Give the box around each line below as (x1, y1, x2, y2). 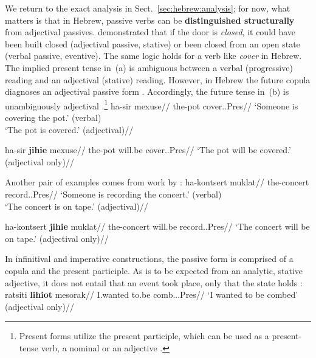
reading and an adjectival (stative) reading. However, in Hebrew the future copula (5, 73, 311, 86)
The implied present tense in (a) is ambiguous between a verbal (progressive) (5, 61, 293, 74)
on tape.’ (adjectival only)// (5, 232, 109, 244)
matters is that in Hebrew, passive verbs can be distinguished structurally (5, 13, 295, 26)
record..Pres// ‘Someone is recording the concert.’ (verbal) (5, 187, 222, 200)
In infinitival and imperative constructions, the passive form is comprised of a (5, 252, 294, 265)
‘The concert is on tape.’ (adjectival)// (5, 199, 148, 212)
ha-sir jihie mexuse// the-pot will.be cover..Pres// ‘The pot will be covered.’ (5, 143, 291, 156)
